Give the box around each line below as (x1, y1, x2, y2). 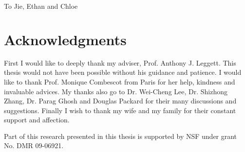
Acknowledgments (4, 29, 127, 49)
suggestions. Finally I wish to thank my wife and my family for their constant (4, 105, 236, 115)
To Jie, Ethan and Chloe (4, 1, 78, 11)
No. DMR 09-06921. (4, 140, 64, 151)
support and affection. (4, 115, 70, 125)
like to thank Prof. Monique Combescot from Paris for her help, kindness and (4, 76, 235, 86)
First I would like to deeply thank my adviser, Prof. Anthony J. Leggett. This (4, 57, 236, 68)
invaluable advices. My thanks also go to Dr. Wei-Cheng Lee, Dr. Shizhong (4, 86, 228, 96)
